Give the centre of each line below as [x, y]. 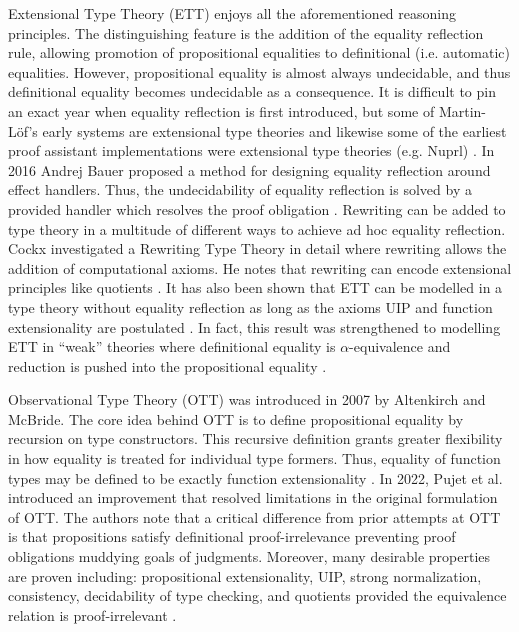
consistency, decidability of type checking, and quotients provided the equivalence [257, 595]
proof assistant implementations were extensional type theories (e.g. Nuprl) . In [251, 150]
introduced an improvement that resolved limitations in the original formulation [253, 497]
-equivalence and [400, 346]
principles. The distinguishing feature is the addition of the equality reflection [246, 32]
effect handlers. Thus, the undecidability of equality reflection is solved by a [240, 189]
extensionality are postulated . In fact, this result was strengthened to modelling [254, 326]
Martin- [462, 110]
